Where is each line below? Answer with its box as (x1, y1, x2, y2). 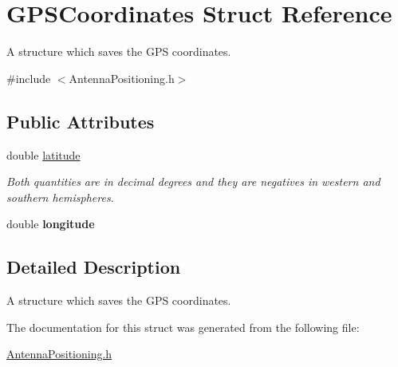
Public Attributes (6, 109, 155, 133)
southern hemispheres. (6, 188, 114, 205)
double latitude (6, 146, 81, 163)
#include (6, 69, 51, 86)
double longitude (6, 215, 95, 232)
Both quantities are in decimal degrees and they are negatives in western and (6, 173, 380, 190)
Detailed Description (6, 255, 181, 279)
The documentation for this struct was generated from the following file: (6, 318, 360, 335)
